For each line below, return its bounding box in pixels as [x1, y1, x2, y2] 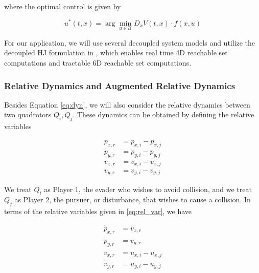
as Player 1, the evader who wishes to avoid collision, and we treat [44, 183, 252, 194]
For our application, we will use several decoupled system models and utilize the [4, 37, 255, 48]
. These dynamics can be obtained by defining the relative [73, 109, 254, 120]
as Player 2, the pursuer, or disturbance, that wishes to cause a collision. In [14, 194, 251, 205]
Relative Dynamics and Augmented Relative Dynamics [4, 79, 236, 92]
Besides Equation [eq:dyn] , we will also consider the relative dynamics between [4, 99, 250, 110]
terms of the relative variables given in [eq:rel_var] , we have [4, 206, 192, 217]
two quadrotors [4, 109, 52, 120]
